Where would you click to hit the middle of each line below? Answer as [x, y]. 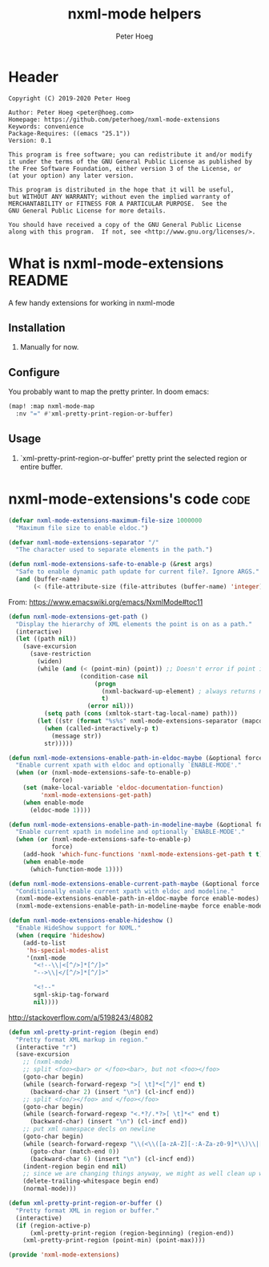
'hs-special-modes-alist [68, 950]
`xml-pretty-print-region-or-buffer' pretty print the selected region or [133, 458]
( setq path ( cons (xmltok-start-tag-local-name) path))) [141, 714]
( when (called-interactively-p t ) [101, 728]
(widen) [50, 662]
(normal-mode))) [50, 1189]
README [38, 280]
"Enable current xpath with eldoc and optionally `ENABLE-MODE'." [128, 765]
